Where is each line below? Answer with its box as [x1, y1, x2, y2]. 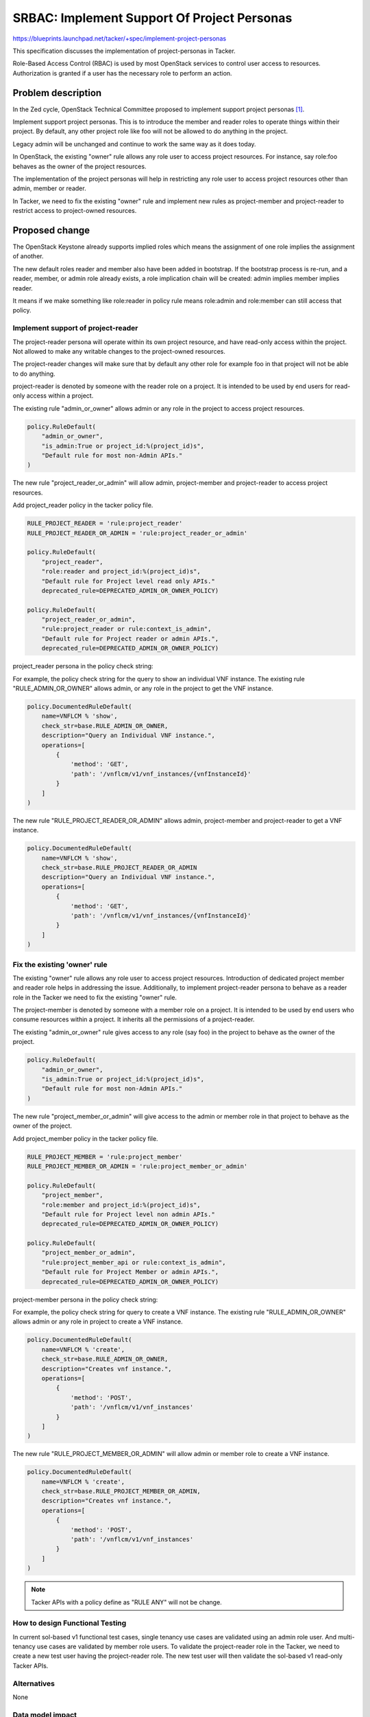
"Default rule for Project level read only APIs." [41, 577, 215, 585]
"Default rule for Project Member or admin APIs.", [41, 1268, 219, 1276]
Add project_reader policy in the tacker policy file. [12, 501, 153, 510]
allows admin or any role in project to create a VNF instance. [12, 1317, 183, 1326]
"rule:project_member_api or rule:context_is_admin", [41, 1258, 226, 1266]
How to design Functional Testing [12, 1618, 127, 1628]
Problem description [12, 87, 102, 99]
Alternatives [12, 1679, 55, 1688]
